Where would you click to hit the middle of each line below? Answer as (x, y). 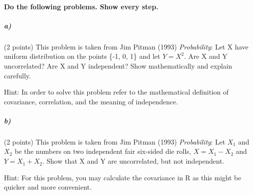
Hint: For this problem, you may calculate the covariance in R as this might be (123, 177)
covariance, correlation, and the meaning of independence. (91, 101)
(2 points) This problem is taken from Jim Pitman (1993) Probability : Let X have (126, 46)
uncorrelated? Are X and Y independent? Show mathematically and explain (118, 65)
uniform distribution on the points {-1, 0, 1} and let (82, 56)
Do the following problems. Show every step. (81, 6)
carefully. (17, 75)
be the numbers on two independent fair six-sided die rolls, (103, 151)
